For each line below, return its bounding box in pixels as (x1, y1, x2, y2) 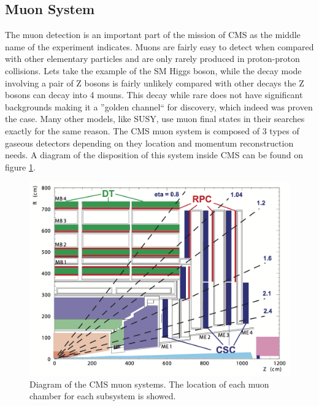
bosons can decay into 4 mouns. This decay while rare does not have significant (5, 88, 303, 101)
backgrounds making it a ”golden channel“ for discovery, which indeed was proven (5, 100, 313, 113)
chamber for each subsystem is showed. (29, 389, 176, 402)
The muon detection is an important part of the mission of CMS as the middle (5, 28, 301, 41)
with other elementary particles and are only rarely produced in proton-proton (5, 52, 300, 65)
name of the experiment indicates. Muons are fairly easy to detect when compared (5, 40, 314, 53)
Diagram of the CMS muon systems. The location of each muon (29, 377, 269, 390)
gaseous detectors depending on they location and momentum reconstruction (5, 136, 294, 149)
